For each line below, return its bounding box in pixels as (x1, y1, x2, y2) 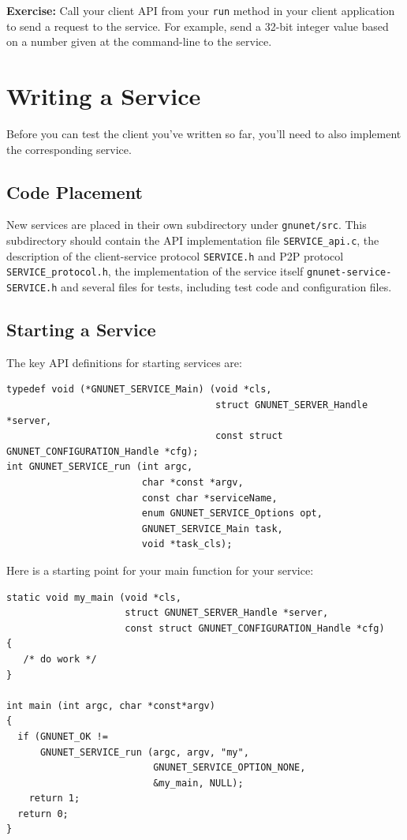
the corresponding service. (6, 141, 132, 157)
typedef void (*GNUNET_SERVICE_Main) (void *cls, (6, 384, 272, 396)
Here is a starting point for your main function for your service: (6, 561, 314, 578)
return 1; (28, 793, 80, 804)
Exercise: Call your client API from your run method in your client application (6, 2, 395, 18)
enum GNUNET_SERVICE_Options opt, (141, 508, 323, 519)
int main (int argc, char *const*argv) (6, 699, 215, 711)
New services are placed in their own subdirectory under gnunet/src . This (6, 216, 367, 233)
